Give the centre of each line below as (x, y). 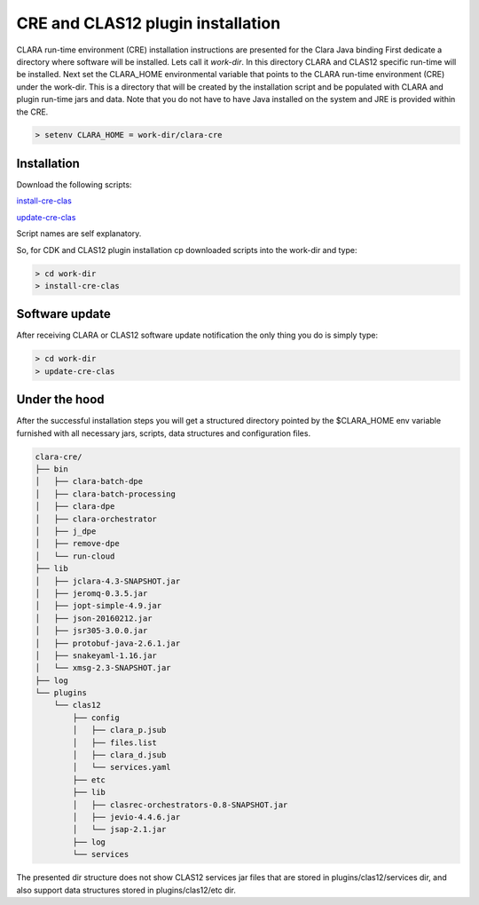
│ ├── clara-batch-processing (106, 494)
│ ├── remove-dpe (77, 544)
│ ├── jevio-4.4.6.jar (126, 817)
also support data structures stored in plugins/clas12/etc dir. (126, 890)
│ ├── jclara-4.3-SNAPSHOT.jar (108, 581)
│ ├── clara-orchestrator (96, 519)
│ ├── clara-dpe (75, 507)
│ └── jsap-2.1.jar (119, 830)
